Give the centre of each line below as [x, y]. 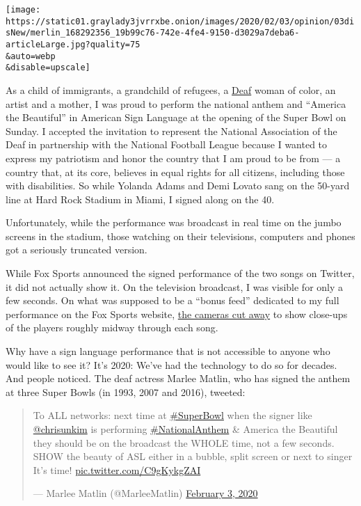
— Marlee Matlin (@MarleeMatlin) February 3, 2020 [145, 493]
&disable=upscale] [48, 68]
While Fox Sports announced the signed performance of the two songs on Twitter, [180, 273]
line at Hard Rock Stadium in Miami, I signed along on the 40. [140, 199]
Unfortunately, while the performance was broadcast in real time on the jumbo [174, 222]
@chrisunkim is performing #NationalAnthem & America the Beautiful [185, 429]
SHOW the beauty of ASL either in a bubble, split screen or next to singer [193, 456]
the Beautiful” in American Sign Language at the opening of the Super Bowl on [176, 117]
